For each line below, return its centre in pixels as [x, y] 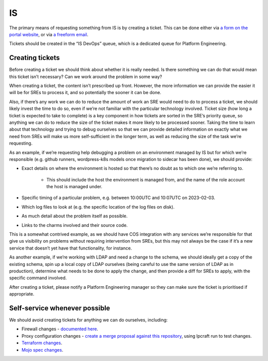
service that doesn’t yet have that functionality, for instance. [71, 248]
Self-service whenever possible [60, 308]
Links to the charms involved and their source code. [75, 225]
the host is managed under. [74, 187]
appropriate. [22, 294]
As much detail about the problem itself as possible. [74, 216]
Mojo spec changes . [42, 350]
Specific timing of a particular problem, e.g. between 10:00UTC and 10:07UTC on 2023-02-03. [118, 198]
